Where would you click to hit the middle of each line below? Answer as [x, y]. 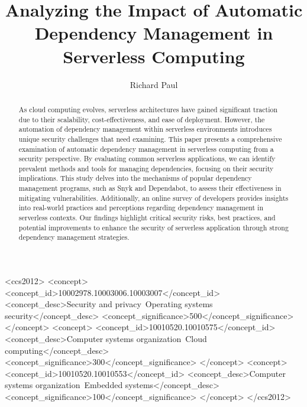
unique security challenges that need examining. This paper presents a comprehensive [150, 139]
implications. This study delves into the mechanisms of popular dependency [135, 178]
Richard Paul [154, 84]
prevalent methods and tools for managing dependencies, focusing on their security [146, 168]
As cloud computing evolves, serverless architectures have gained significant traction [148, 109]
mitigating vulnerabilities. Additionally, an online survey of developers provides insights [153, 198]
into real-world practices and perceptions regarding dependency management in [141, 208]
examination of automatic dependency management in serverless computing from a [146, 149]
